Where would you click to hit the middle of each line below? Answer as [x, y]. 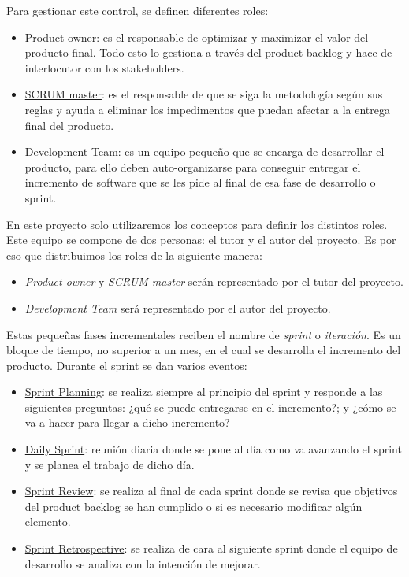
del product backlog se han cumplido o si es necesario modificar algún [193, 506]
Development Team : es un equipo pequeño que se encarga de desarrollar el [204, 152]
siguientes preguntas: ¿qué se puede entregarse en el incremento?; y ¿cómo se [210, 407]
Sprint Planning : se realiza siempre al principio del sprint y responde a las [204, 392]
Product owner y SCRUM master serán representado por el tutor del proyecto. [214, 281]
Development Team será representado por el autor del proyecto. [178, 307]
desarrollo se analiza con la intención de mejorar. [143, 563]
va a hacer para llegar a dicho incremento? [127, 422]
